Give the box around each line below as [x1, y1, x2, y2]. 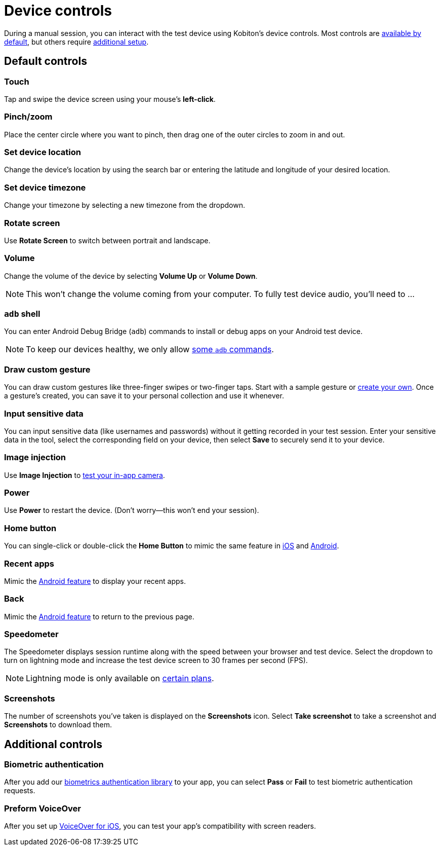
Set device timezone [4, 182, 86, 193]
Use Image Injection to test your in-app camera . [4, 470, 165, 479]
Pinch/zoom [4, 112, 53, 122]
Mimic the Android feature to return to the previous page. [4, 612, 194, 621]
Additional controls [4, 737, 102, 751]
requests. [4, 786, 35, 795]
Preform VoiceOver [4, 803, 81, 814]
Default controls [4, 55, 87, 68]
